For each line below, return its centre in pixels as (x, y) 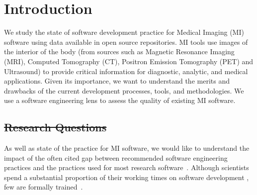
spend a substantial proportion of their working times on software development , (127, 177)
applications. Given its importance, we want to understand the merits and (117, 81)
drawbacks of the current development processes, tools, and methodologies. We (124, 90)
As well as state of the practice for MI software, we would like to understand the (127, 148)
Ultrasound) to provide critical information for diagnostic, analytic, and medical (126, 71)
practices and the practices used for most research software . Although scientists (127, 167)
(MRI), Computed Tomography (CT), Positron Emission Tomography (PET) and (129, 61)
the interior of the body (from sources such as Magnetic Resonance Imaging (119, 51)
